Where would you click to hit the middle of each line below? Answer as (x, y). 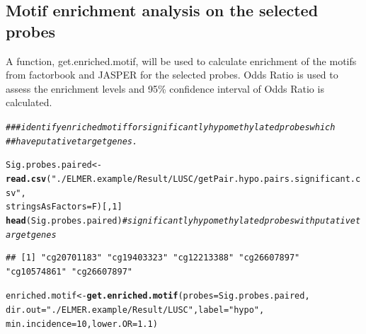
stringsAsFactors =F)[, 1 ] (64, 207)
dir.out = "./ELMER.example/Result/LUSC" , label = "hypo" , (135, 310)
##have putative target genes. (72, 141)
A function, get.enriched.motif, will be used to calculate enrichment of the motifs (181, 61)
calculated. (29, 102)
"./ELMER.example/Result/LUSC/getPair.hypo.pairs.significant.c (206, 179)
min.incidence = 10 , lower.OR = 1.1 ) (82, 324)
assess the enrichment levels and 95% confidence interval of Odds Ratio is (165, 88)
